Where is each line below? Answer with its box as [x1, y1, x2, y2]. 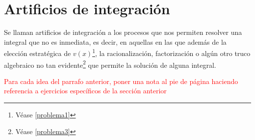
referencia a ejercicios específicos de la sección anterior [4, 85, 167, 96]
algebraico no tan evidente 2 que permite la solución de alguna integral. [4, 58, 216, 70]
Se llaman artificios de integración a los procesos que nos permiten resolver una [4, 27, 242, 37]
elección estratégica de [4, 48, 71, 58]
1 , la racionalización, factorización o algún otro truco [92, 47, 251, 58]
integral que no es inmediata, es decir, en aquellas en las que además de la [4, 36, 227, 47]
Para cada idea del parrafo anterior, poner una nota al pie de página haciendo [4, 76, 238, 86]
